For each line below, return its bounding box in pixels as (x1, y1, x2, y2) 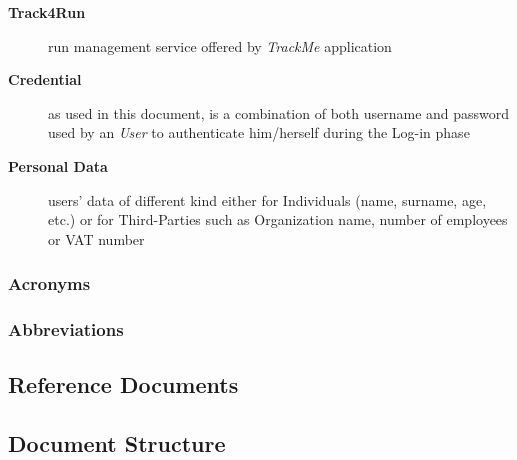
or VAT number (48, 228, 145, 249)
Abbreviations (8, 317, 124, 342)
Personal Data (8, 155, 108, 176)
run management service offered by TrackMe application (48, 35, 392, 56)
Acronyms (8, 271, 91, 296)
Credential (8, 69, 82, 90)
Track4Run (8, 2, 86, 22)
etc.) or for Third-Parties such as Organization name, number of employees (48, 209, 508, 230)
